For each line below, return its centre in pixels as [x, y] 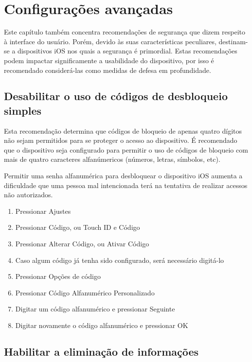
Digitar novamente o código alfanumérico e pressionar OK [102, 325]
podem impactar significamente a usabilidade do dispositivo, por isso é [109, 60]
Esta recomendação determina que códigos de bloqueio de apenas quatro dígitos [123, 130]
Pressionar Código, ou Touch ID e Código [78, 227]
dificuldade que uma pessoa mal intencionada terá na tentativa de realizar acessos [126, 185]
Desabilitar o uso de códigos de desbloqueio [116, 96]
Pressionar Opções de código [58, 276]
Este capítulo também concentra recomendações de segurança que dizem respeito [125, 32]
